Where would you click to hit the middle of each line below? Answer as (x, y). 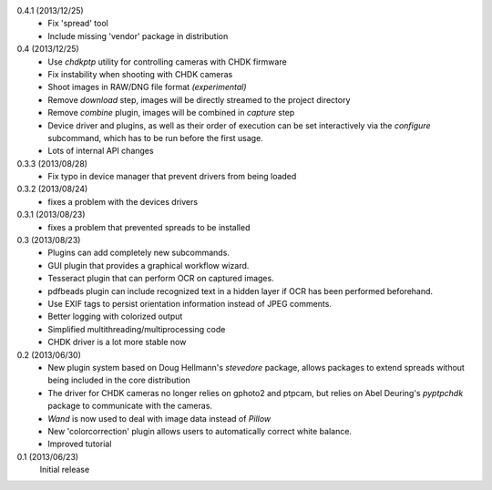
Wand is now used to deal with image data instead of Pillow (159, 418)
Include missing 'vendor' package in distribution (138, 36)
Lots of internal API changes (101, 151)
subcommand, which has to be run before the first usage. (155, 138)
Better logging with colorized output (115, 316)
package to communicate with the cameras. (130, 406)
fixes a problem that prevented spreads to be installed (149, 227)
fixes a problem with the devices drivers (123, 201)
